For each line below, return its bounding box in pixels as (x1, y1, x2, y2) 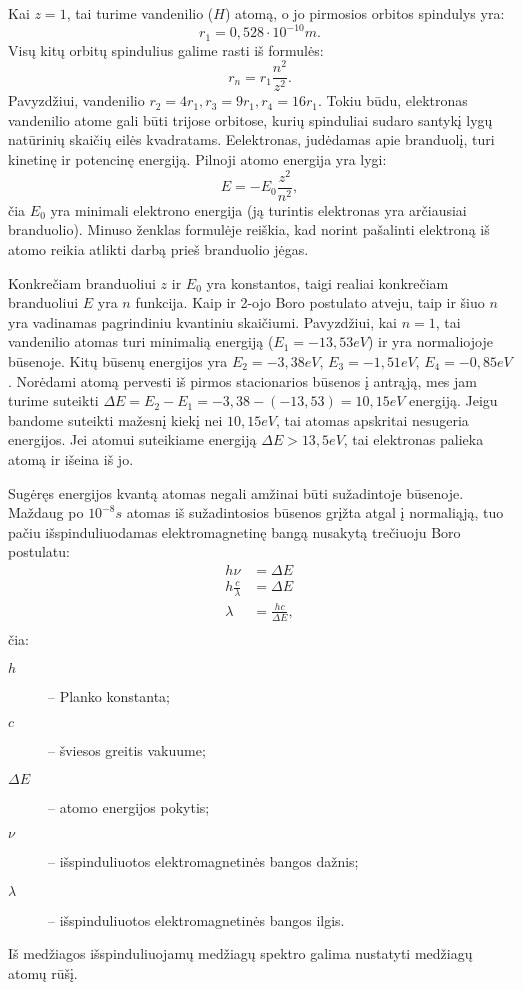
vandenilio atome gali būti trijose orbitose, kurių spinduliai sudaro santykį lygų (8, 109, 493, 130)
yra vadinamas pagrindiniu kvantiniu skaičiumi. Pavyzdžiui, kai (8, 311, 398, 332)
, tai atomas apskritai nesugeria (276, 409, 469, 430)
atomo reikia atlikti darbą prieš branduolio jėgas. (8, 238, 309, 259)
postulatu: (8, 541, 70, 562)
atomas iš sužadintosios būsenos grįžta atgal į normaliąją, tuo (126, 502, 504, 523)
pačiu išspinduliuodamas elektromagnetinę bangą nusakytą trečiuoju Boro (8, 521, 461, 542)
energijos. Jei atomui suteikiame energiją (8, 429, 257, 450)
